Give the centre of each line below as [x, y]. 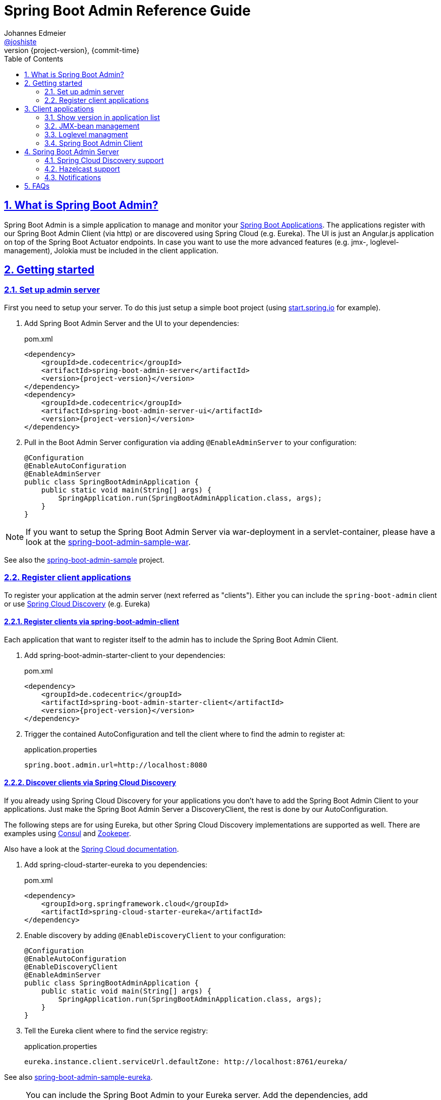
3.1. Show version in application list [102, 117]
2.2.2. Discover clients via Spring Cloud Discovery [90, 783]
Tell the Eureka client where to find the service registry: [116, 1031]
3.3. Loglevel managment [86, 134]
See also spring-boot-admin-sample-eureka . [78, 1077]
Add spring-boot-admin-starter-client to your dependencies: [125, 655]
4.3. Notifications [73, 177]
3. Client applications [59, 108]
